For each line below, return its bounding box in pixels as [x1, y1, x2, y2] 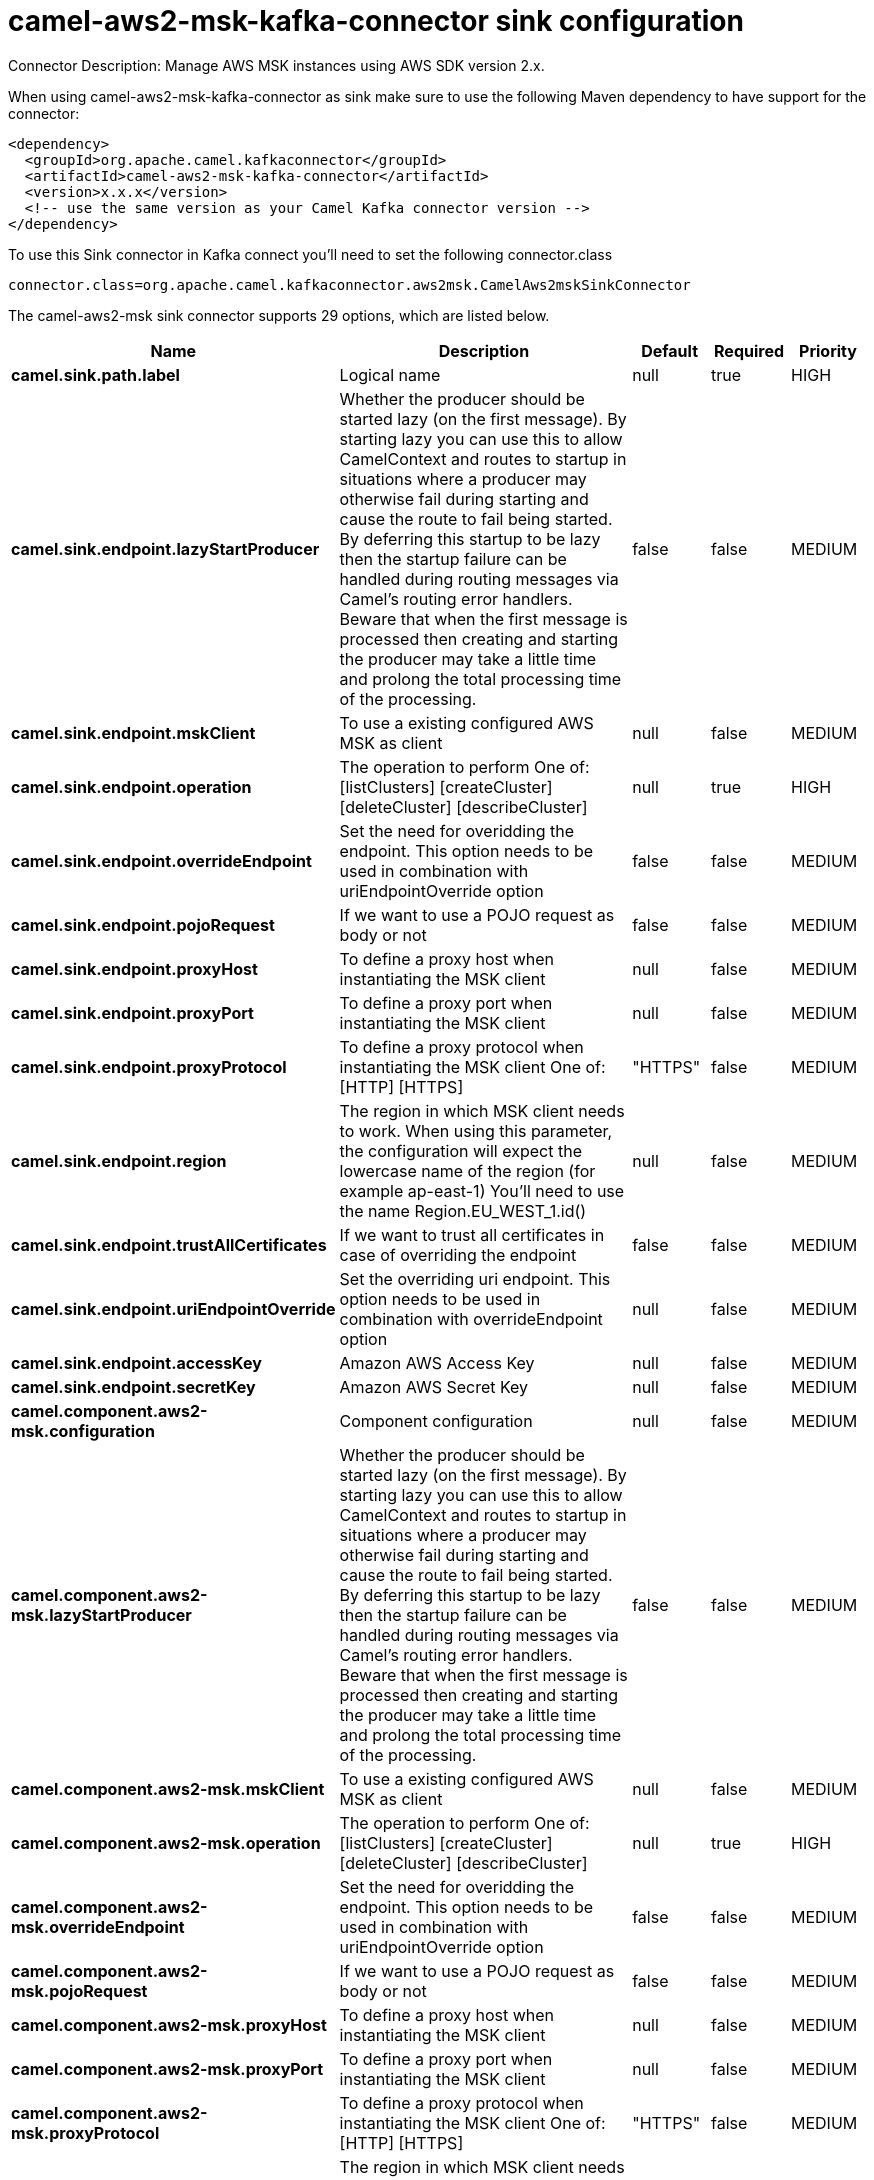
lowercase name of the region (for [339, 1160, 596, 1181]
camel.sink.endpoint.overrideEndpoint [11, 850, 312, 871]
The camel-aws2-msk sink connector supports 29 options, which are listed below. [8, 306, 550, 324]
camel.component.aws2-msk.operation [11, 1832, 321, 1853]
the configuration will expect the [339, 1140, 582, 1161]
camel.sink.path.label [11, 364, 180, 385]
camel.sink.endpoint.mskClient [11, 722, 256, 743]
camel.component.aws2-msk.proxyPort [11, 2058, 324, 2079]
